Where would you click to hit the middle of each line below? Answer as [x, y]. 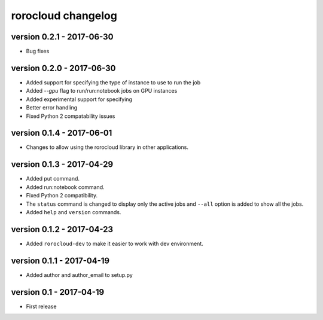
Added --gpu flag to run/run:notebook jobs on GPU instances [102, 91]
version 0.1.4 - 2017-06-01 [62, 133]
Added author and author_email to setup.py [79, 275]
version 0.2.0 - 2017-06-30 [63, 68]
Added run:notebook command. [65, 187]
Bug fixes [38, 51]
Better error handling [52, 108]
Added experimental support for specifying [79, 99]
